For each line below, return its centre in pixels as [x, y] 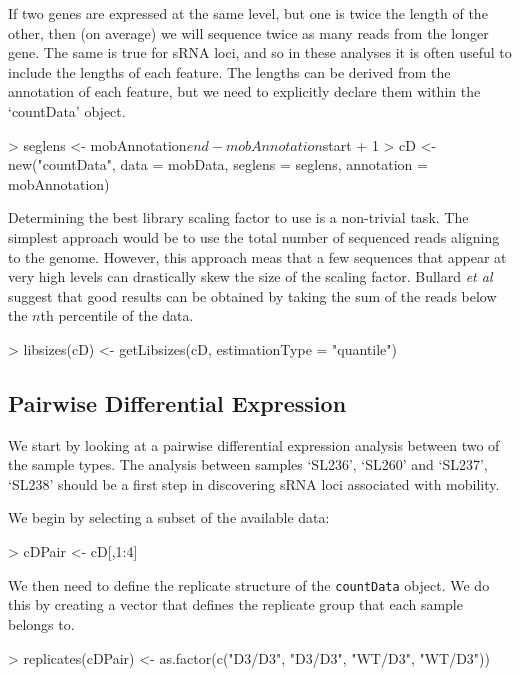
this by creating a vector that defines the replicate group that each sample [235, 604]
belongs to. [41, 623]
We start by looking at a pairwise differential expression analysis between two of [254, 444]
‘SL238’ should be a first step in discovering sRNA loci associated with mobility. [254, 483]
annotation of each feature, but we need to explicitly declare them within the [244, 91]
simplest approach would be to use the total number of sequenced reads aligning [254, 236]
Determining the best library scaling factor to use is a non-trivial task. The [238, 217]
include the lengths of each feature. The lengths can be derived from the [229, 71]
